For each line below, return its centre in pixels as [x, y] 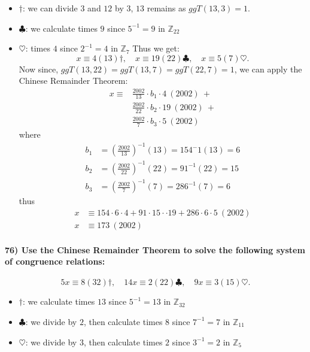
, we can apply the [268, 69]
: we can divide [50, 8]
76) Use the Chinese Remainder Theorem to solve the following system [155, 249]
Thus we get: [156, 48]
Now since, [39, 69]
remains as [166, 8]
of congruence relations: [55, 261]
